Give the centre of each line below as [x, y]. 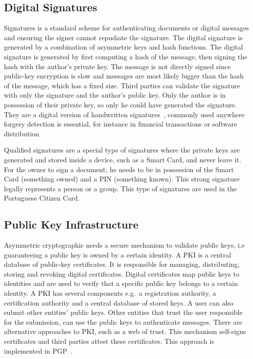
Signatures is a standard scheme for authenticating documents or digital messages [126, 28]
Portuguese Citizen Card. [42, 198]
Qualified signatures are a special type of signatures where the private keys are [122, 150]
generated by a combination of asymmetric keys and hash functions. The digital [124, 47]
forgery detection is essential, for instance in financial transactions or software [121, 124]
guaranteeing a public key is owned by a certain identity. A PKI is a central [118, 254]
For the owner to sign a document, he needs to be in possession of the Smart [119, 169]
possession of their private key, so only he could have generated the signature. [120, 104]
